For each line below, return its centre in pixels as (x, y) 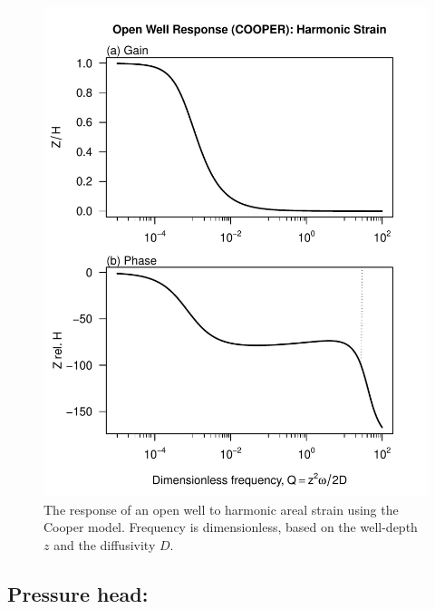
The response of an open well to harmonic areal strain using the (221, 509)
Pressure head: (78, 593)
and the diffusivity (105, 544)
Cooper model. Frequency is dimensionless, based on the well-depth (231, 527)
